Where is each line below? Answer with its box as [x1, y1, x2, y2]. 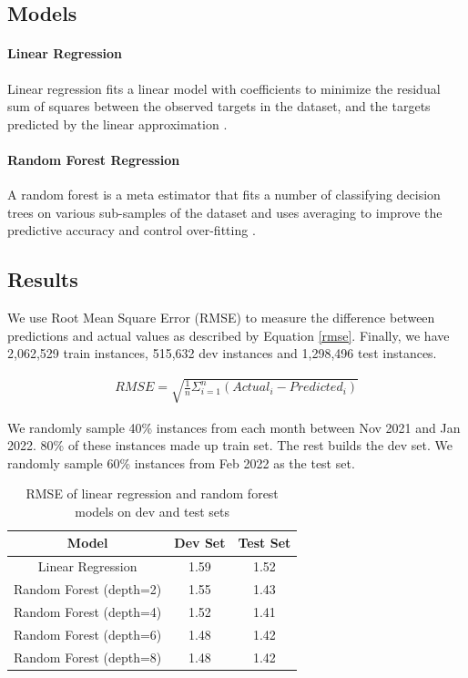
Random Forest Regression [7, 149, 180, 169]
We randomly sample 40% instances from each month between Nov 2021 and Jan [7, 417, 461, 437]
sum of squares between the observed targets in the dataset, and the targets [7, 97, 431, 116]
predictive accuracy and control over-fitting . [7, 221, 256, 240]
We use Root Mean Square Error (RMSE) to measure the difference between [7, 308, 435, 327]
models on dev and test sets [75, 501, 230, 520]
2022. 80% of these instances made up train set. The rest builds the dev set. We [7, 436, 453, 455]
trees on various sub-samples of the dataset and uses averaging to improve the [7, 202, 443, 221]
